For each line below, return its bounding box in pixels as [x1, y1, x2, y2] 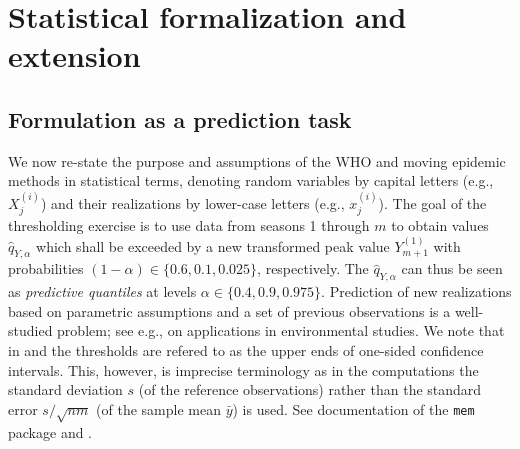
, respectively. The [257, 258, 369, 279]
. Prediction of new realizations [321, 281, 512, 302]
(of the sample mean [96, 398, 221, 419]
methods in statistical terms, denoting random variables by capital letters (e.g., [8, 170, 494, 191]
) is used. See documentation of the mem [232, 398, 475, 419]
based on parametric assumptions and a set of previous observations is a [8, 300, 451, 321]
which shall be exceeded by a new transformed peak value [36, 235, 390, 256]
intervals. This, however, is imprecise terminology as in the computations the [8, 359, 479, 380]
